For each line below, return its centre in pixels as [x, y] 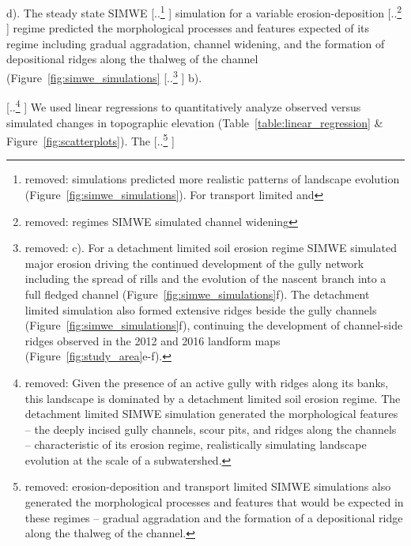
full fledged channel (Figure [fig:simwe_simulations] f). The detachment [197, 294]
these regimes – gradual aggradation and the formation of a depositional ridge [214, 517]
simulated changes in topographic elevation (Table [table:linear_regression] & [195, 122]
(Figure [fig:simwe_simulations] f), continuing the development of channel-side [214, 325]
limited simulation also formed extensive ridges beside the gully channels [201, 309]
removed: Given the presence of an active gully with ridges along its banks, [207, 382]
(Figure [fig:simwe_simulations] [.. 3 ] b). [104, 76]
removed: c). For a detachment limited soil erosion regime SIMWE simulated [211, 248]
